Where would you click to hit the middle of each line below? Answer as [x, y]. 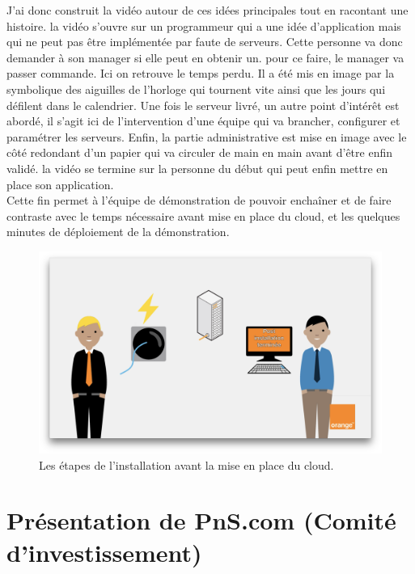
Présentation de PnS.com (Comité [201, 520]
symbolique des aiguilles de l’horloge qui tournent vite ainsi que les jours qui [196, 89]
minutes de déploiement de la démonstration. [118, 232]
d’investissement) [104, 552]
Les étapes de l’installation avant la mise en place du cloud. [186, 464]
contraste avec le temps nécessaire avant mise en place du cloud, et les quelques [203, 215]
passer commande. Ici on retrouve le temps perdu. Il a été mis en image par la [201, 73]
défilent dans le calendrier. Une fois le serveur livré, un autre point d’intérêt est [203, 105]
